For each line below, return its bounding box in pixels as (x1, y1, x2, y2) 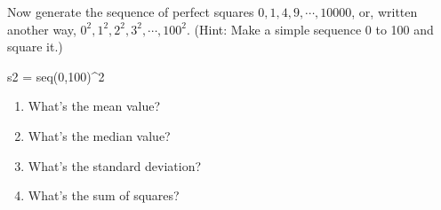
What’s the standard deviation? (28, 156, 202, 175)
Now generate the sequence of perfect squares (7, 3, 254, 20)
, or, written (351, 3, 418, 20)
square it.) (7, 37, 63, 56)
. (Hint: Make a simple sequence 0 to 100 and (186, 19, 434, 38)
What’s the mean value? (28, 97, 161, 115)
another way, (7, 19, 76, 38)
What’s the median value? (28, 126, 171, 144)
